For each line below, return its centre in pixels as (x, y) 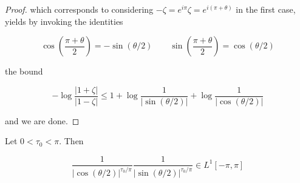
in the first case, (266, 9)
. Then (71, 141)
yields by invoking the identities (64, 21)
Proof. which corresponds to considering (79, 9)
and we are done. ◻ (42, 120)
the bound (24, 71)
